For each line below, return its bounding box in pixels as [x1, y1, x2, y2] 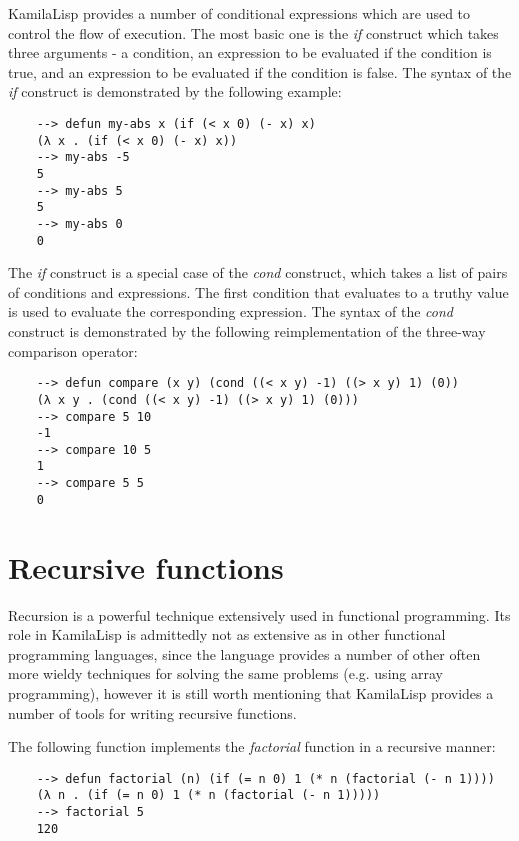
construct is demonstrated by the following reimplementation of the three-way [8, 321, 486, 341]
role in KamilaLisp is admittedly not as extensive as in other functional [8, 624, 446, 645]
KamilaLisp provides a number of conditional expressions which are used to [8, 3, 471, 23]
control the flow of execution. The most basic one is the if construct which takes [8, 22, 499, 43]
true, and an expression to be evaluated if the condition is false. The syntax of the [8, 61, 512, 82]
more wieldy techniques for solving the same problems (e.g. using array [8, 663, 443, 684]
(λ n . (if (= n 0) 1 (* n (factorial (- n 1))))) [36, 788, 381, 803]
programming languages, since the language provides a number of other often [8, 643, 481, 664]
